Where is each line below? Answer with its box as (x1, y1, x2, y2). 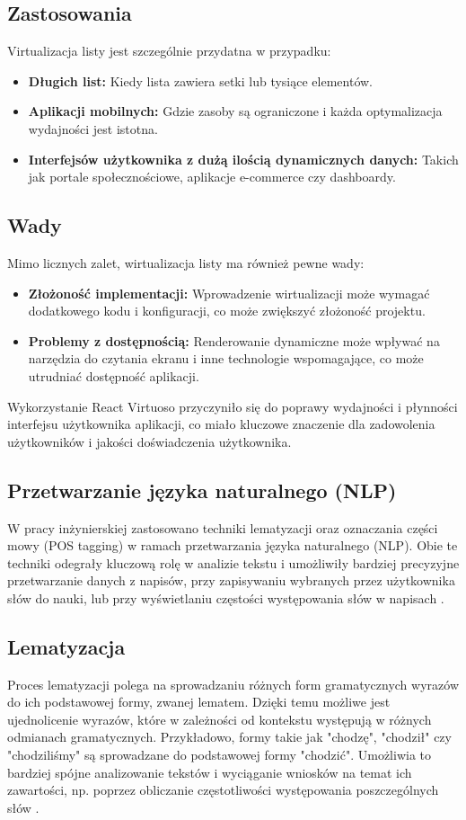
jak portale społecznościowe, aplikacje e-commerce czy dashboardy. (28, 167, 396, 186)
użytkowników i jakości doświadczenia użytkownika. (7, 432, 292, 450)
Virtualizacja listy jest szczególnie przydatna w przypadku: (7, 41, 331, 60)
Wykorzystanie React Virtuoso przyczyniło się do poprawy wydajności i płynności (7, 397, 458, 415)
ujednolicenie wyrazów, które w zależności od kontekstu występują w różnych (7, 709, 432, 728)
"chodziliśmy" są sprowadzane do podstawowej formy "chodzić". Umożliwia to (7, 745, 432, 764)
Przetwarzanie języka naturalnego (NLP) (7, 476, 397, 504)
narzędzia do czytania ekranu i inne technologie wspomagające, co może (28, 349, 424, 368)
